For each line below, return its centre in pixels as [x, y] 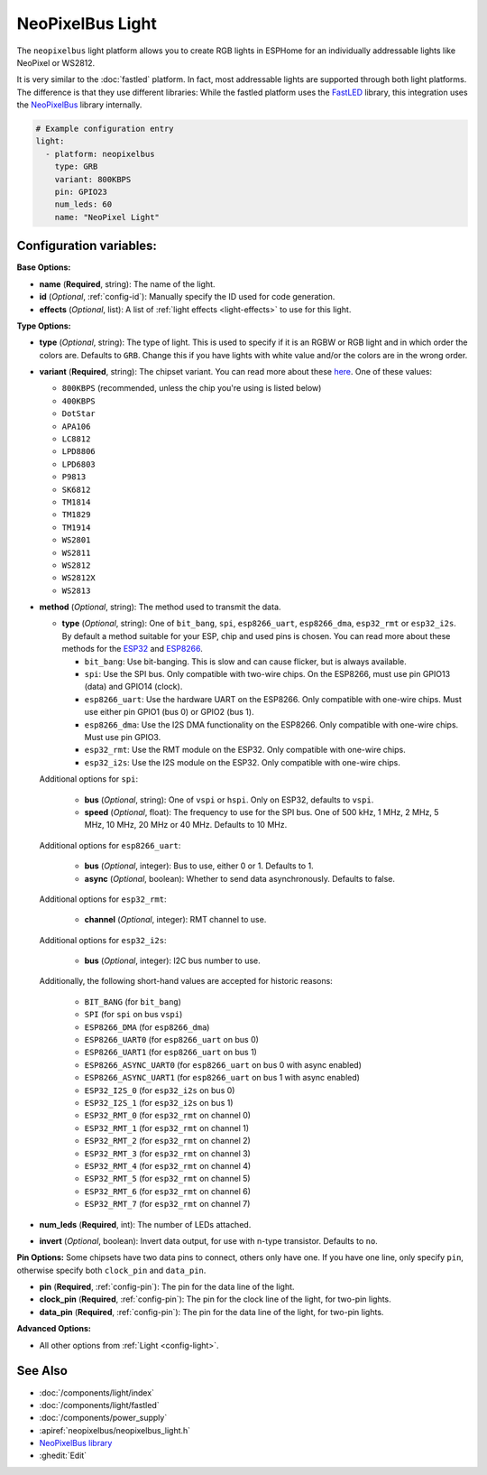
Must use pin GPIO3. [123, 737]
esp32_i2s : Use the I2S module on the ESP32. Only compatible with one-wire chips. [243, 762]
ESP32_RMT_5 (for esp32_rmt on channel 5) [168, 1179]
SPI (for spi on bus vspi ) [133, 1015]
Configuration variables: [87, 246]
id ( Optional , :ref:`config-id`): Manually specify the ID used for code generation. [187, 297]
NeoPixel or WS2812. [56, 62]
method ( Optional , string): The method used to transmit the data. [160, 607]
